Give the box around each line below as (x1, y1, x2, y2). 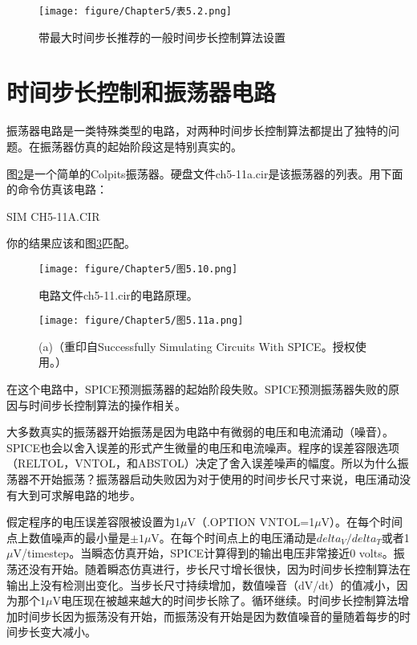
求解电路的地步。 (51, 486, 141, 503)
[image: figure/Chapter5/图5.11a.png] (38, 315, 244, 327)
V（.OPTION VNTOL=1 (187, 513, 315, 530)
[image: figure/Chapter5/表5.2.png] (38, 6, 232, 17)
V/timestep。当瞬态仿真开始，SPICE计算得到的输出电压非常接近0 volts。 (13, 545, 394, 561)
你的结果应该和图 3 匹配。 (6, 235, 136, 251)
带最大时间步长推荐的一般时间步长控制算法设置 (38, 28, 285, 45)
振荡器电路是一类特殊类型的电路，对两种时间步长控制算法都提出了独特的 (6, 122, 388, 139)
